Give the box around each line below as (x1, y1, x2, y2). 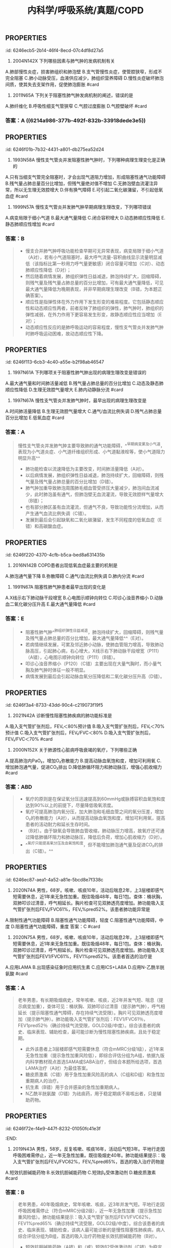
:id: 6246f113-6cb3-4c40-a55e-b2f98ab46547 (5, 359, 104, 365)
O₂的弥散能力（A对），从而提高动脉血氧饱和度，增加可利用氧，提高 (25, 815, 165, 821)
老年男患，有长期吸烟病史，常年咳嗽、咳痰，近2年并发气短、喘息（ (17, 997, 159, 1003)
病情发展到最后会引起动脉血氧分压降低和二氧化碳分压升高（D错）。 (25, 673, 165, 680)
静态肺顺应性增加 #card (5, 221, 55, 227)
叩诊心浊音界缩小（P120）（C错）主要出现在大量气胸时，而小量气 (25, 660, 162, 667)
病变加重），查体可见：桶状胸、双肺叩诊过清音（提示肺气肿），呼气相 (22, 1004, 165, 1010)
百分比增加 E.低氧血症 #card (5, 414, 65, 421)
